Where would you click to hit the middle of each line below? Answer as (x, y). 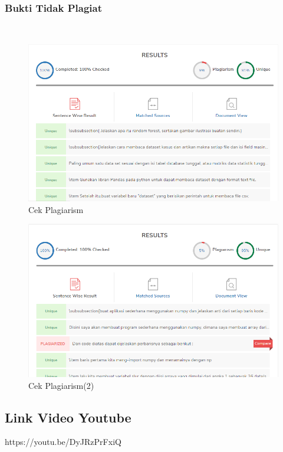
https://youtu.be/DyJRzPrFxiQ (63, 442)
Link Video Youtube (68, 417)
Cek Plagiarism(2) (61, 385)
